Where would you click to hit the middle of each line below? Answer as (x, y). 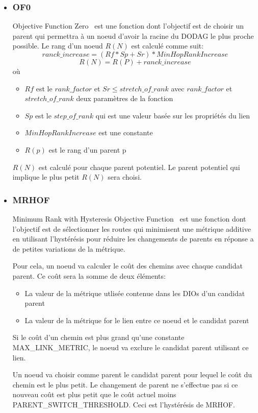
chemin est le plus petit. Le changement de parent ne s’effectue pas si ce (125, 384)
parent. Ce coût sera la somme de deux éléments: (89, 275)
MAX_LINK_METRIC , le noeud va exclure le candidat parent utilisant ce (131, 347)
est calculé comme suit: (167, 46)
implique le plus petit (46, 177)
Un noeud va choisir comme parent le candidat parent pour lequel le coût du (132, 374)
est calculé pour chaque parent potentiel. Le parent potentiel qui (139, 167)
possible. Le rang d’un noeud (58, 46)
